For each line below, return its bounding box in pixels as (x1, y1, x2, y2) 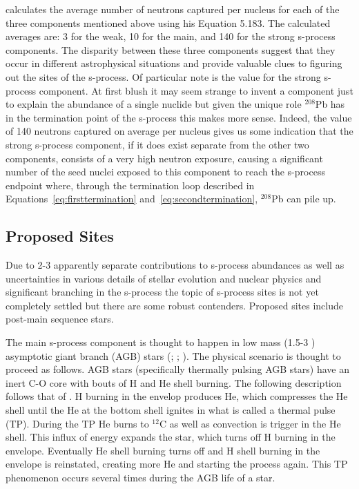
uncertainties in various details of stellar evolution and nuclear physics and (6, 271, 322, 285)
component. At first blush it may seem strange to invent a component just (39, 83, 353, 97)
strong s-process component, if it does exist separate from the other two (6, 137, 309, 151)
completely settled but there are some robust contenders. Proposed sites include (6, 298, 343, 312)
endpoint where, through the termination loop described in (6, 178, 255, 192)
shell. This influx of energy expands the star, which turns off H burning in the (6, 430, 336, 444)
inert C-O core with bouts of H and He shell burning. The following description (6, 375, 342, 390)
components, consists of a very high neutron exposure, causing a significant (6, 151, 323, 165)
